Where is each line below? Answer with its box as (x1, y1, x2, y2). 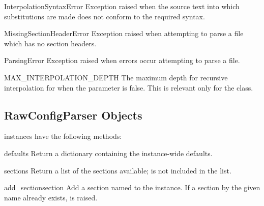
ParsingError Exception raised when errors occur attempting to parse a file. (4, 55, 240, 66)
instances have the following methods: (4, 131, 122, 141)
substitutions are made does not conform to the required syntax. (4, 11, 205, 21)
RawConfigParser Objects (4, 107, 142, 123)
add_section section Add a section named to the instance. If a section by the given (4, 182, 260, 193)
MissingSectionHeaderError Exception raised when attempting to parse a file (4, 28, 244, 39)
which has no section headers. (4, 38, 97, 48)
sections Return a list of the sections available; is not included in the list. (4, 165, 231, 175)
